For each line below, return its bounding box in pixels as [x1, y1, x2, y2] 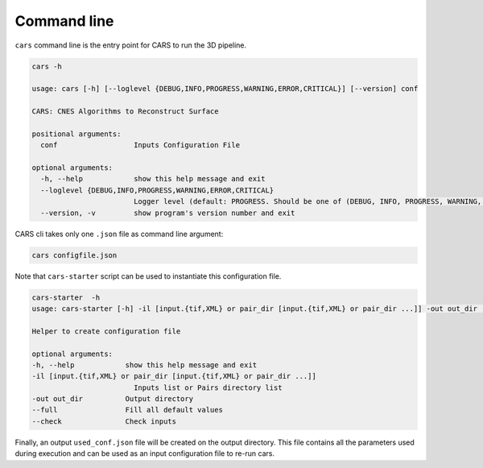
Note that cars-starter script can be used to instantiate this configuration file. [14, 271, 282, 281]
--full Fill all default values [31, 405, 223, 415]
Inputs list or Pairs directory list [133, 383, 283, 392]
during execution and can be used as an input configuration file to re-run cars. [14, 449, 275, 458]
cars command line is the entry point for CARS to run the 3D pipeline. [14, 40, 247, 50]
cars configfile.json [31, 251, 118, 259]
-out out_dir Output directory [31, 395, 193, 404]
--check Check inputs [31, 416, 177, 426]
